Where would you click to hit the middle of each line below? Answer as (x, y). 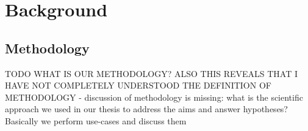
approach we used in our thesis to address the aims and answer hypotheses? (146, 109)
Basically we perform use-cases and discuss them (96, 120)
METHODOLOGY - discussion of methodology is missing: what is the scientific (154, 97)
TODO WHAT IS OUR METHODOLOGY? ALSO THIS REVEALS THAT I (152, 73)
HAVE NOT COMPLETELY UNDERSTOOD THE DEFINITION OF (138, 85)
